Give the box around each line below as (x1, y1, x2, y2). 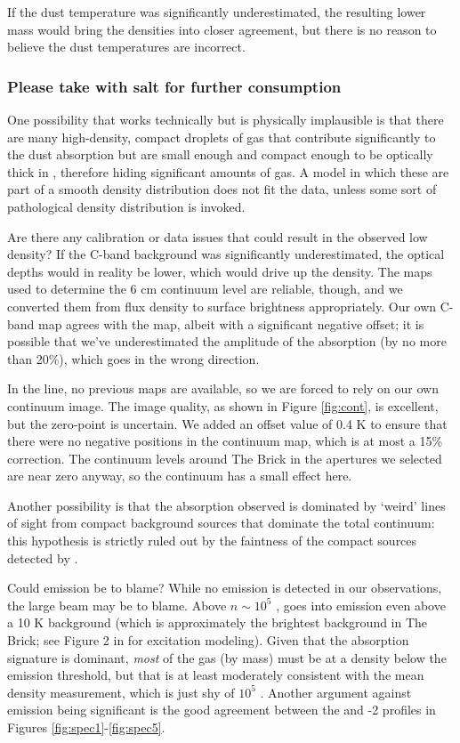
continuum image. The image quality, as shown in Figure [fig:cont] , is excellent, (7, 396, 439, 415)
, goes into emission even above (276, 595, 446, 614)
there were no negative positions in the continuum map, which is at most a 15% (7, 432, 443, 450)
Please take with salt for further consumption (7, 75, 342, 97)
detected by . (7, 548, 78, 567)
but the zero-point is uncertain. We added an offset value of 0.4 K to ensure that (7, 414, 448, 432)
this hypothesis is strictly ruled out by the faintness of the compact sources (7, 531, 417, 550)
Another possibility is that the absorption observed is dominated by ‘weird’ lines (7, 496, 446, 514)
